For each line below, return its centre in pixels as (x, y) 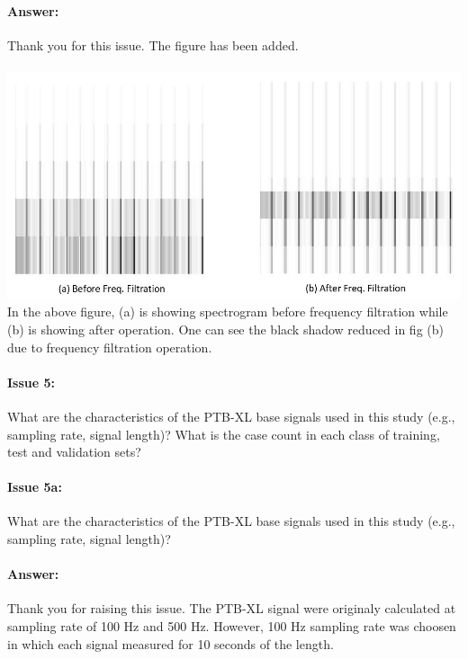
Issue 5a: (35, 487)
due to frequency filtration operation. (110, 347)
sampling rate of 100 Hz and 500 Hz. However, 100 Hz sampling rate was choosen (232, 626)
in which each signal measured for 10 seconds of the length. (171, 643)
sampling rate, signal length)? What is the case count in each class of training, (224, 434)
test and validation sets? (74, 452)
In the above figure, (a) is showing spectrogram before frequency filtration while (228, 312)
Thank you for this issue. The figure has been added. (153, 45)
